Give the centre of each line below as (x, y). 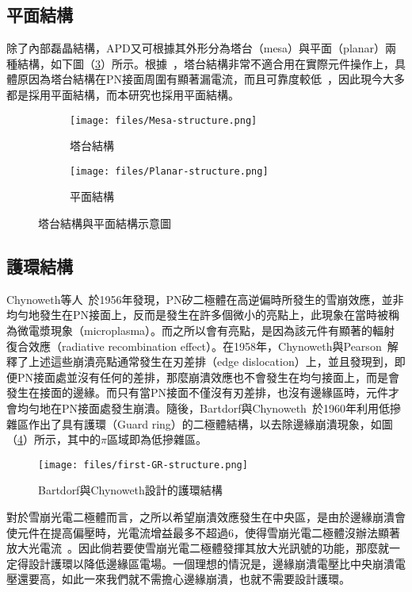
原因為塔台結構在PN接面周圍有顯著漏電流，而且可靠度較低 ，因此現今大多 (211, 79)
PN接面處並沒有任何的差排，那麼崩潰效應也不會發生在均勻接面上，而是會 (208, 377)
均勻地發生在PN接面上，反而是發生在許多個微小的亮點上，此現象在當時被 (198, 315)
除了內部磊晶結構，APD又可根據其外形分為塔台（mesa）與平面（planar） (196, 48)
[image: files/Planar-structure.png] (169, 171)
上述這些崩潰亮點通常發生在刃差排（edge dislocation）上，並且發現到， (211, 361)
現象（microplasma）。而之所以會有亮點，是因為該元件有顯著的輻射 (223, 331)
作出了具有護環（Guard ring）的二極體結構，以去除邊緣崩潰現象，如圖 (210, 423)
